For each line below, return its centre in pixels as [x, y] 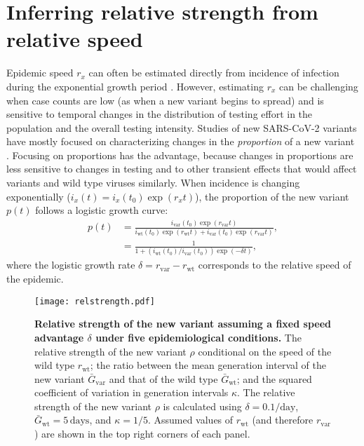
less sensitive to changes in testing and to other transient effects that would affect [182, 169]
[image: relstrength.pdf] [95, 301]
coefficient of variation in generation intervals [132, 392]
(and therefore [283, 420]
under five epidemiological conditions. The [198, 337]
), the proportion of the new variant [272, 196]
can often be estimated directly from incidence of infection [214, 73]
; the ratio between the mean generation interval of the [208, 365]
